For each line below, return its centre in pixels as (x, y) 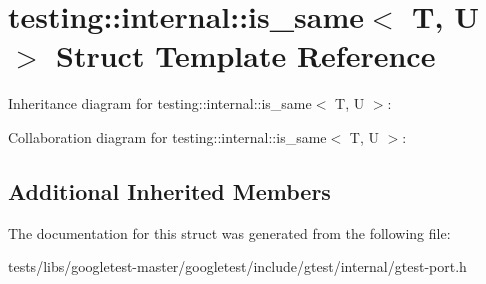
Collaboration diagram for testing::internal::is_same (167, 136)
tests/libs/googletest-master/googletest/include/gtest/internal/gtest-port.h (237, 266)
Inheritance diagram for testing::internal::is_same (160, 103)
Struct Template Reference (246, 55)
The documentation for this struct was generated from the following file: (229, 232)
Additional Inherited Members (169, 190)
